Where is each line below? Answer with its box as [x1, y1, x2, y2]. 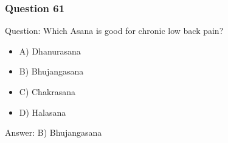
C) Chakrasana [19, 85, 76, 98]
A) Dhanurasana [19, 44, 81, 57]
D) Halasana [19, 105, 66, 118]
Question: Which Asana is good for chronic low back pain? [5, 24, 224, 37]
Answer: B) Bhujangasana [5, 126, 102, 139]
